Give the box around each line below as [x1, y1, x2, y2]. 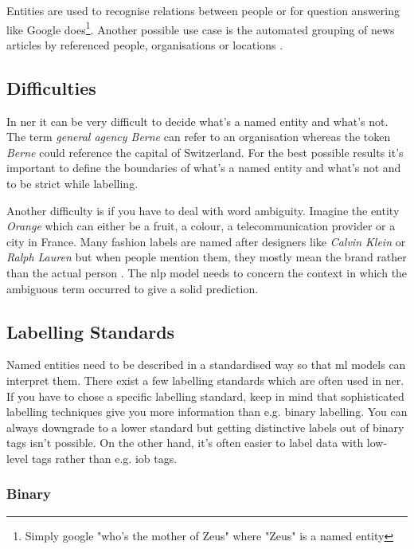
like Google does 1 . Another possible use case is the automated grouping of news [6, 18, 395, 37]
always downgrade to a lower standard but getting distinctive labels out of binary [6, 418, 404, 435]
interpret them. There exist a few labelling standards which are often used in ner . [6, 371, 404, 388]
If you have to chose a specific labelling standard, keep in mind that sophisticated [6, 387, 404, 404]
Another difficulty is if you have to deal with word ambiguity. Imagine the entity [6, 202, 400, 218]
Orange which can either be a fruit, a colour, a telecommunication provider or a [6, 218, 396, 234]
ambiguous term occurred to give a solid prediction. [6, 280, 259, 296]
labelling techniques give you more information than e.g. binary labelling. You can [6, 403, 408, 420]
